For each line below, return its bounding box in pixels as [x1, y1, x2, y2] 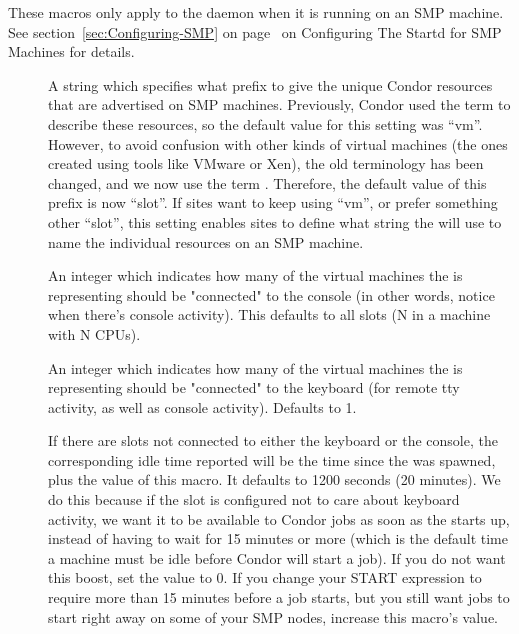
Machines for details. [8, 41, 135, 62]
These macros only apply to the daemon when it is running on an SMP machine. [8, 2, 504, 22]
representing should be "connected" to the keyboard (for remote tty [48, 377, 460, 398]
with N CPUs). [48, 323, 141, 344]
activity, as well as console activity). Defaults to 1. [48, 396, 357, 417]
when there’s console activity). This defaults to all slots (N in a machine [48, 304, 491, 325]
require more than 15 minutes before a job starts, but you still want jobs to [48, 587, 510, 608]
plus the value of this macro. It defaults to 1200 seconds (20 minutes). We [48, 469, 501, 490]
